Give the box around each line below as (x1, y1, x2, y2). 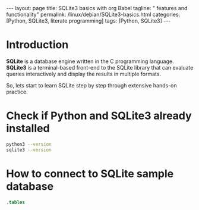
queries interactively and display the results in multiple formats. (6, 70, 162, 77)
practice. (6, 88, 28, 95)
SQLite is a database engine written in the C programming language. (6, 58, 174, 65)
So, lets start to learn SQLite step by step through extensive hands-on (6, 82, 177, 89)
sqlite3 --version (6, 147, 52, 153)
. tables (6, 199, 26, 205)
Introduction (6, 38, 69, 52)
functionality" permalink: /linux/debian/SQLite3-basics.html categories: (6, 11, 181, 18)
